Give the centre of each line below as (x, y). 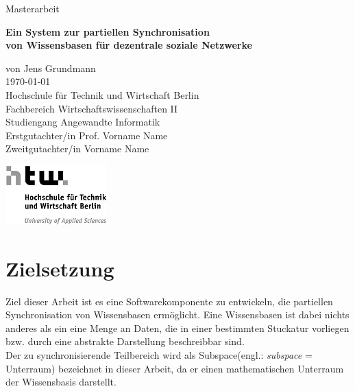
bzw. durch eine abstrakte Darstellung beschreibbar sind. (125, 341)
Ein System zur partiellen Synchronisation (108, 31)
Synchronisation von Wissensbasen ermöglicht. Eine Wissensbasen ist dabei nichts (177, 315)
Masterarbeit (33, 8)
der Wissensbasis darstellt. (61, 382)
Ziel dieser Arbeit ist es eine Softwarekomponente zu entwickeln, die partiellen (169, 301)
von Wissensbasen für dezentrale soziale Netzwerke (129, 45)
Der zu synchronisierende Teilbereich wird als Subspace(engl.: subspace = (159, 355)
